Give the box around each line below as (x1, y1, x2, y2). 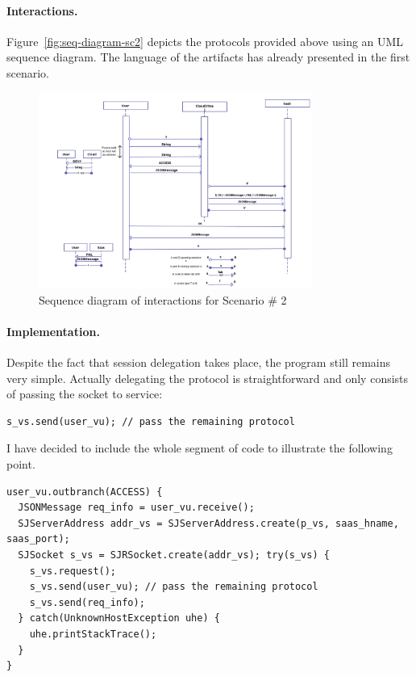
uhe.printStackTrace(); (29, 628, 157, 640)
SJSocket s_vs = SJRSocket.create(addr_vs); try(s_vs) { (18, 549, 330, 561)
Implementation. (6, 322, 100, 339)
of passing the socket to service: (6, 385, 163, 402)
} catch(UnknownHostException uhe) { (18, 612, 220, 624)
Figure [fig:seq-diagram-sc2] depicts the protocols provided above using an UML (6, 32, 404, 49)
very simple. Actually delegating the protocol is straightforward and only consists (6, 369, 409, 386)
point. (6, 455, 35, 472)
